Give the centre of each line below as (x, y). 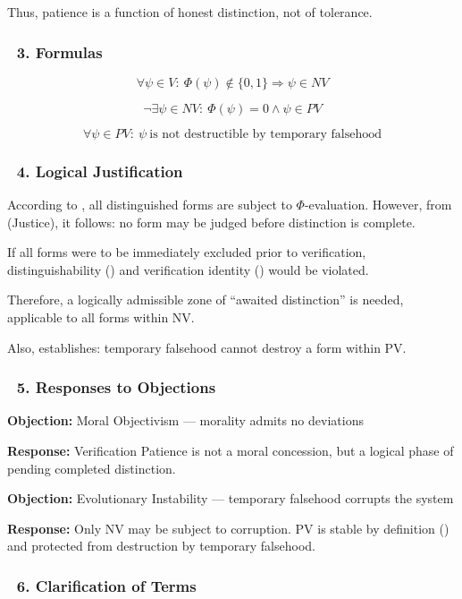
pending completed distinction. (92, 468)
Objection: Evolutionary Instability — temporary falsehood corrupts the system (231, 498)
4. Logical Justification (100, 171)
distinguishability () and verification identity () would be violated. (188, 269)
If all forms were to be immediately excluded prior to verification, (187, 252)
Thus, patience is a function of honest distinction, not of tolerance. (190, 12)
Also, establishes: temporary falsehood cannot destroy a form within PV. (207, 347)
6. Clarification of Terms (106, 585)
